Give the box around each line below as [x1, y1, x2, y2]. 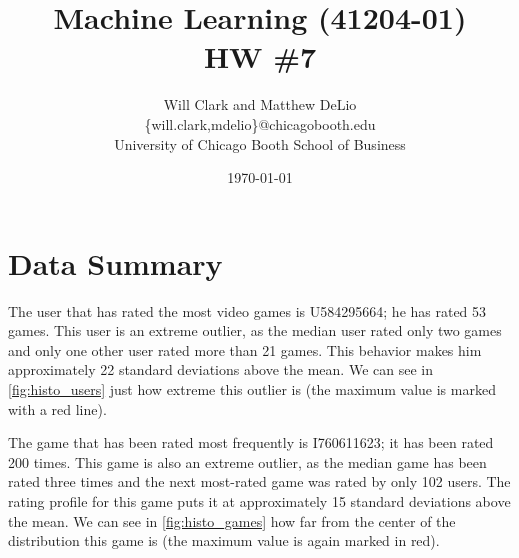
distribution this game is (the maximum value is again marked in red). [8, 530, 440, 551]
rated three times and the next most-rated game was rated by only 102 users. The [8, 471, 511, 492]
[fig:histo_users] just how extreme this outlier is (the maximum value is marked [8, 379, 496, 399]
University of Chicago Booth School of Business [114, 133, 406, 154]
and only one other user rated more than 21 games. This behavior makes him [8, 339, 482, 360]
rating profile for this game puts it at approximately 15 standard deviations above [8, 490, 511, 511]
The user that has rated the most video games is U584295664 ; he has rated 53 [8, 300, 487, 321]
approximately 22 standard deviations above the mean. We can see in [8, 359, 433, 380]
